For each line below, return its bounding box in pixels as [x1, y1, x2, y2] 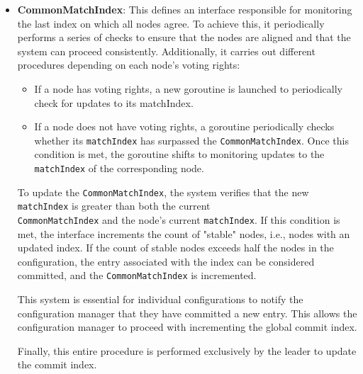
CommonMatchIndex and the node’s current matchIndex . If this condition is [17, 212, 340, 227]
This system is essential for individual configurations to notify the [17, 292, 303, 307]
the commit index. [17, 357, 97, 372]
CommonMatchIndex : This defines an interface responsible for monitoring [17, 2, 352, 16]
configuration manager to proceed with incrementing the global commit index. [17, 319, 357, 334]
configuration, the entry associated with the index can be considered [17, 254, 315, 268]
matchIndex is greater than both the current [17, 198, 211, 213]
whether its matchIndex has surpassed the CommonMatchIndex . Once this [34, 132, 349, 147]
